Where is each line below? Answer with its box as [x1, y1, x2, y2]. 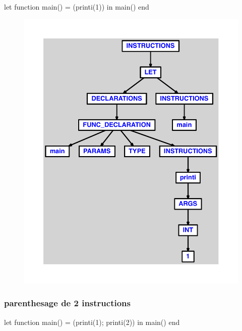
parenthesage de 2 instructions [4, 297, 131, 309]
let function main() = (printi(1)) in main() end [4, 2, 149, 12]
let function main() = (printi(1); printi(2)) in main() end [4, 316, 180, 327]
